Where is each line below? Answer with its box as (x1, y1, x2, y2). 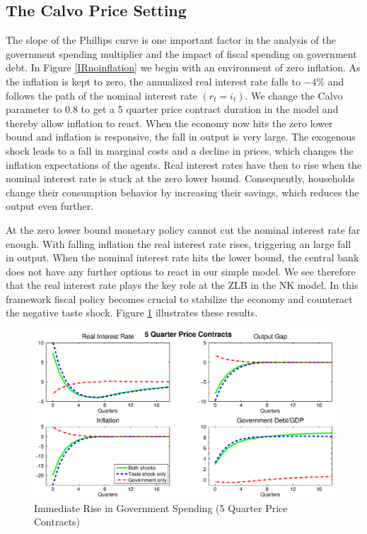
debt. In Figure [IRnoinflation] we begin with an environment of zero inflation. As (6, 60, 361, 75)
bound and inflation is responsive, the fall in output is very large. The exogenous (6, 129, 356, 144)
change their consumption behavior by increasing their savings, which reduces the (6, 184, 359, 199)
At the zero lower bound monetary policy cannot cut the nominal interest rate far (6, 222, 361, 237)
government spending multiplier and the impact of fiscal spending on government (6, 46, 357, 61)
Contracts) (34, 514, 81, 529)
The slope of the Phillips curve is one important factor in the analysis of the (6, 32, 336, 47)
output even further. (6, 198, 94, 213)
